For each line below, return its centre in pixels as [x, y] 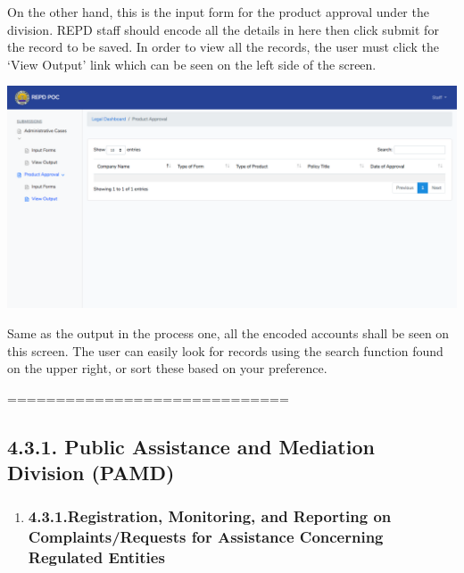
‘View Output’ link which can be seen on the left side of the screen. [192, 64]
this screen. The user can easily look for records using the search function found [225, 350]
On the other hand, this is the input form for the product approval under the [218, 12]
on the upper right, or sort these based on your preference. [167, 368]
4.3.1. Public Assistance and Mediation [191, 446]
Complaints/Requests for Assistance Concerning [206, 537]
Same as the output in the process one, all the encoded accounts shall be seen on [228, 333]
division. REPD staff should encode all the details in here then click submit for [223, 29]
